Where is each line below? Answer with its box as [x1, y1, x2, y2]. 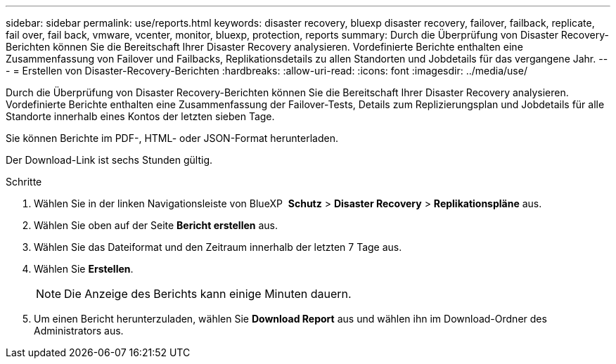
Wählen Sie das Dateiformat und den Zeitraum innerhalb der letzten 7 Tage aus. [34, 241, 402, 253]
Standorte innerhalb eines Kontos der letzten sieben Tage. [6, 110, 275, 122]
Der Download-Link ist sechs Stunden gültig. [6, 154, 212, 166]
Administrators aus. [34, 325, 124, 337]
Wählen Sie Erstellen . [34, 263, 134, 275]
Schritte [6, 176, 42, 188]
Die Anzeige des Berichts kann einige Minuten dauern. [64, 287, 352, 301]
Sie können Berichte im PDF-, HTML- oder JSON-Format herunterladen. [6, 132, 338, 144]
